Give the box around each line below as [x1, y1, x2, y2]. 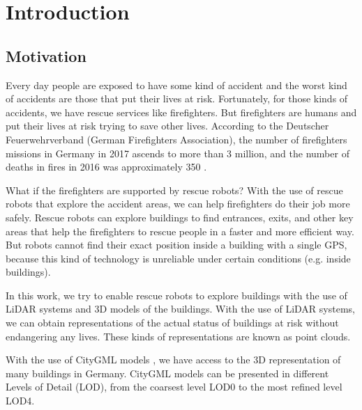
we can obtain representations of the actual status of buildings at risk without [6, 315, 339, 330]
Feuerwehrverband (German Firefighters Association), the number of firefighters [6, 132, 347, 146]
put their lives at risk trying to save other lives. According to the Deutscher [6, 118, 329, 133]
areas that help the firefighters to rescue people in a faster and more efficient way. [6, 223, 354, 238]
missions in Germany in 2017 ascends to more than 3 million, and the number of [6, 145, 349, 160]
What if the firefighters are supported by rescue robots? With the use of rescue [6, 182, 343, 197]
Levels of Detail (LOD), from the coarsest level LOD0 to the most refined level [6, 379, 342, 394]
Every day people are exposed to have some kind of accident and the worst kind [6, 77, 347, 92]
